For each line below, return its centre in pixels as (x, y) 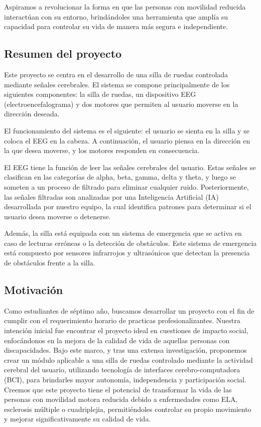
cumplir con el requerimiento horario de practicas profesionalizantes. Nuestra (122, 320)
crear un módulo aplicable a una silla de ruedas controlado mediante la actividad (128, 360)
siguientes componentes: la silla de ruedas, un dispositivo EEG (100, 94)
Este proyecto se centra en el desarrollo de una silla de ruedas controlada (116, 74)
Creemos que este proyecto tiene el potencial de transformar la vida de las (118, 389)
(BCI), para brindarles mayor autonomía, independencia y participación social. (125, 380)
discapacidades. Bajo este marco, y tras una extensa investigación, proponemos (125, 350)
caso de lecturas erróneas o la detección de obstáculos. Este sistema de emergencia (130, 243)
